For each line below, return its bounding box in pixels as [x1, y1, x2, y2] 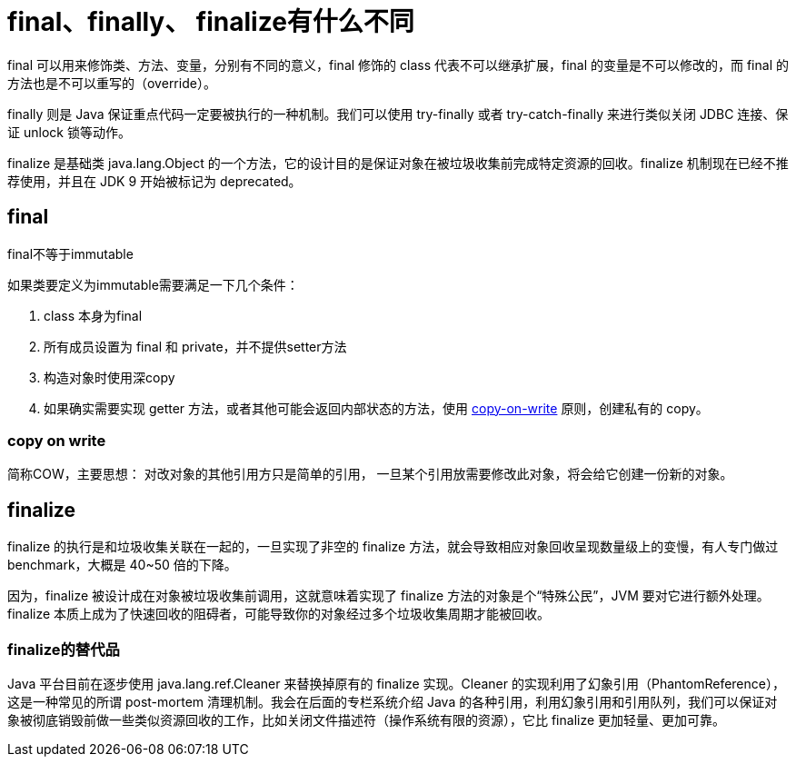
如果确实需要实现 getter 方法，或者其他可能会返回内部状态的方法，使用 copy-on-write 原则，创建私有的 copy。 [44, 400, 709, 416]
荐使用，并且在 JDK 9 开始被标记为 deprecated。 [7, 173, 302, 189]
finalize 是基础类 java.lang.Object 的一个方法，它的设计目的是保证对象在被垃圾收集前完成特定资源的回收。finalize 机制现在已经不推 [7, 154, 789, 171]
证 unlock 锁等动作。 [7, 124, 131, 140]
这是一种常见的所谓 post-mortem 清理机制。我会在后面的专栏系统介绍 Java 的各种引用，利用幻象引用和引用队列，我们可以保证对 [7, 693, 778, 709]
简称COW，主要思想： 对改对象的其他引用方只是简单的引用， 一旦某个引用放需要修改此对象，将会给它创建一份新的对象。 [7, 466, 733, 482]
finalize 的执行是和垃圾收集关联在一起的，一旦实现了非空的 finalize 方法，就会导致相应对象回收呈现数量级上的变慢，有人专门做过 [7, 539, 779, 555]
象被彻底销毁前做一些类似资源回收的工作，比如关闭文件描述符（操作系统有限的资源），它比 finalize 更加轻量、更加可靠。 [7, 711, 726, 728]
